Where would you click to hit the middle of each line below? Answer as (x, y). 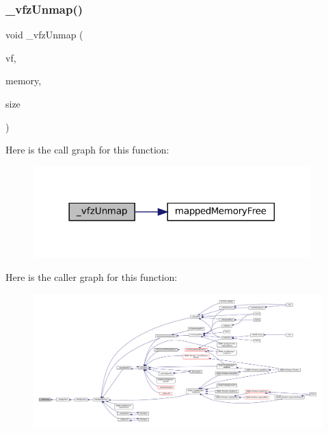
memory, (24, 81)
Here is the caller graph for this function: (92, 277)
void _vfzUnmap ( (44, 35)
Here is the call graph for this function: (87, 150)
